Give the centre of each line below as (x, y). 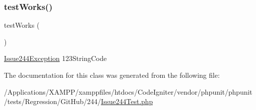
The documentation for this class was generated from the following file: (112, 75)
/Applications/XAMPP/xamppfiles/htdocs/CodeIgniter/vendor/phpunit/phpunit (128, 91)
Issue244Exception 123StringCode (55, 58)
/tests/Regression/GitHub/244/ (53, 101)
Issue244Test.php (127, 101)
